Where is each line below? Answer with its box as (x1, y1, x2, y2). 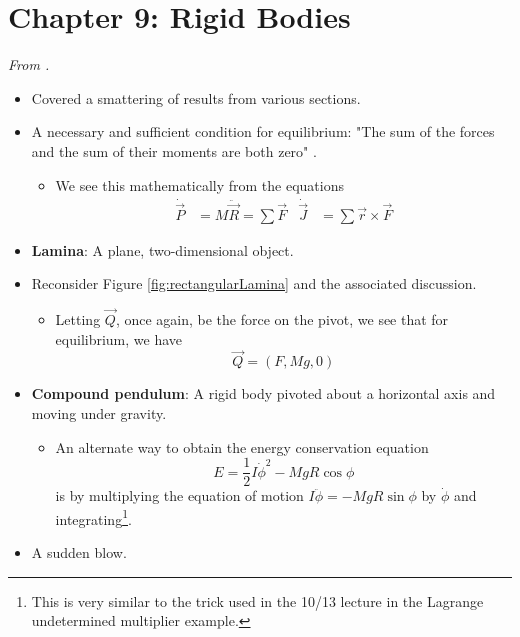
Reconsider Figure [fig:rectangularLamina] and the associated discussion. (31, 273, 477, 294)
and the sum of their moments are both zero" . (31, 140, 317, 161)
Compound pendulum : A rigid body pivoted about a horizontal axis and (31, 383, 496, 404)
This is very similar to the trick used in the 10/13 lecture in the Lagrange (31, 590, 484, 611)
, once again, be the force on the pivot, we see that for (115, 308, 449, 329)
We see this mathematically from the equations (55, 174, 345, 195)
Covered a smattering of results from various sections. (31, 87, 361, 108)
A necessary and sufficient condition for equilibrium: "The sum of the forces (31, 121, 495, 142)
